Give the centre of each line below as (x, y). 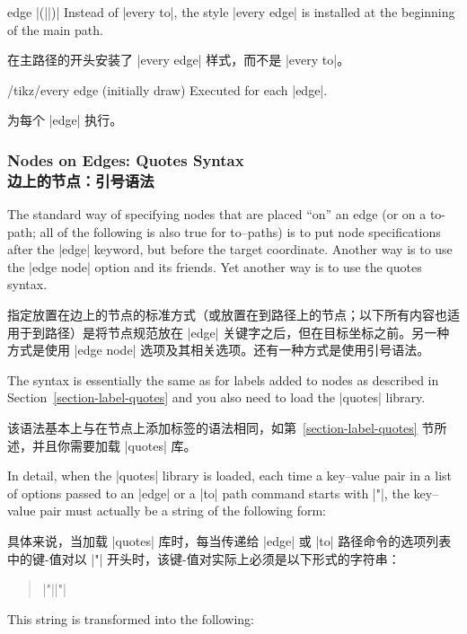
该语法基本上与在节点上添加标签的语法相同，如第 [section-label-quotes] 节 (221, 428)
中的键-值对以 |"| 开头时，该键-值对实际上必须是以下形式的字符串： (204, 558)
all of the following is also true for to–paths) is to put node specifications (240, 231)
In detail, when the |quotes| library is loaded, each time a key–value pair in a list (230, 475)
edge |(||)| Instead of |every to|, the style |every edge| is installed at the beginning (231, 12)
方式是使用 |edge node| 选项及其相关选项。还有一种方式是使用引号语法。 (219, 350)
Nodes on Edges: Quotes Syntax (126, 159)
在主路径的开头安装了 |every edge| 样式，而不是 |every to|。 (179, 60)
